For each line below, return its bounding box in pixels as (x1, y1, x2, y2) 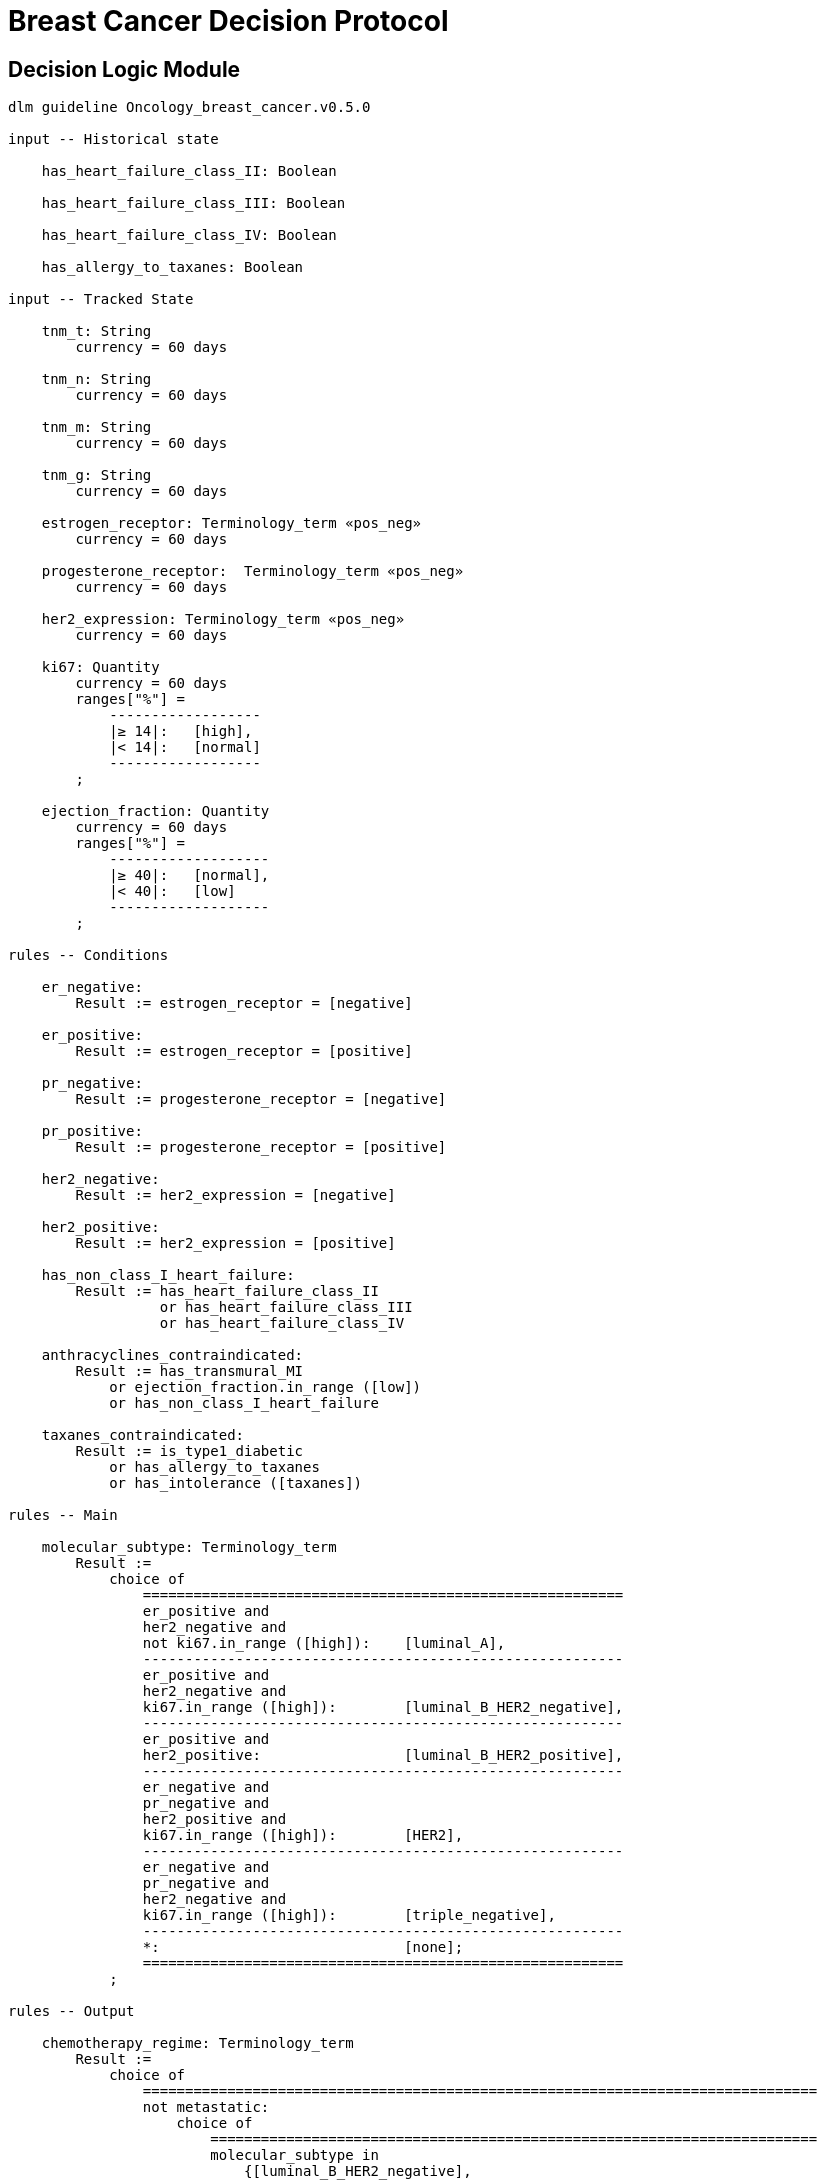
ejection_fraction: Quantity (41, 803, 270, 820)
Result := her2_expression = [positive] (75, 1235, 396, 1252)
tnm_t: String (41, 323, 152, 340)
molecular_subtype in (210, 2147, 379, 2164)
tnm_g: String (41, 467, 152, 484)
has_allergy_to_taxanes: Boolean (41, 259, 304, 276)
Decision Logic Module (8, 56, 241, 82)
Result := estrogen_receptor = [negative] (75, 995, 413, 1012)
